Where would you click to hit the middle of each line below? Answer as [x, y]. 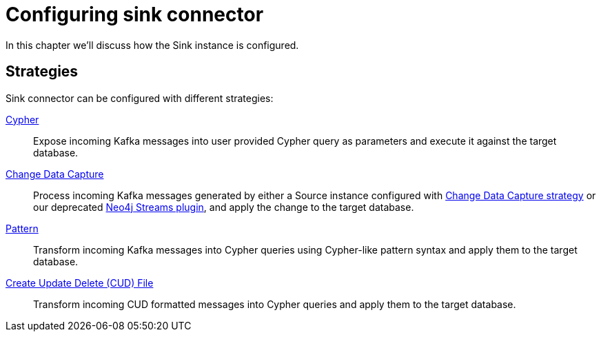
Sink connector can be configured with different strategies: [140, 98]
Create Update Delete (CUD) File [80, 283]
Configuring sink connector [135, 14]
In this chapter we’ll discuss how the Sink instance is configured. [152, 45]
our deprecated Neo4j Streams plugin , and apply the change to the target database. [224, 207]
